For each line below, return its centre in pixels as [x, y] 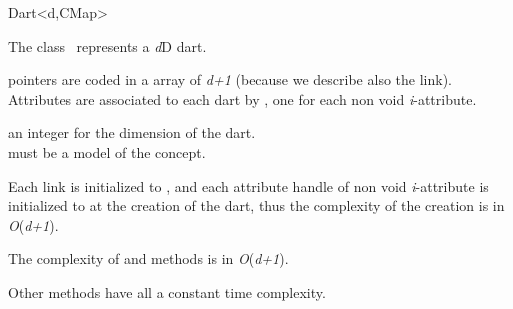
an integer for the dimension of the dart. [132, 132]
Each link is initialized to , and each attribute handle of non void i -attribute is [248, 185]
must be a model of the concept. [107, 151]
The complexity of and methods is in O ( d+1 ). [148, 258]
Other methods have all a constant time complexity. [167, 291]
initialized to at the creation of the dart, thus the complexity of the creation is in [256, 205]
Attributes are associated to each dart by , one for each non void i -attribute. [242, 98]
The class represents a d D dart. [107, 45]
